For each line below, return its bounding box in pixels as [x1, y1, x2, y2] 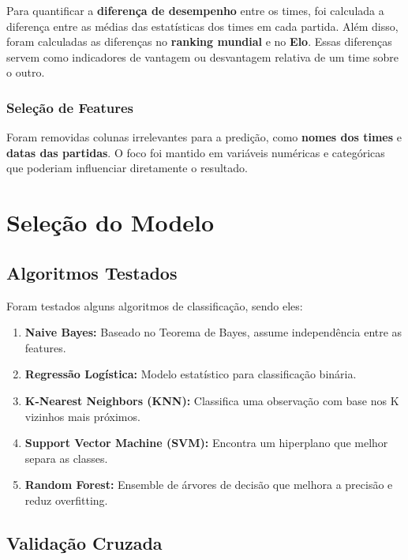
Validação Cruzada [6, 530, 163, 554]
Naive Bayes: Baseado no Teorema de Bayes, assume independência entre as [24, 324, 402, 340]
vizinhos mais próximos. [24, 408, 140, 424]
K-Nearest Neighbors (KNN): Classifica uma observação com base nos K [24, 392, 399, 408]
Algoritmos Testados [6, 260, 178, 284]
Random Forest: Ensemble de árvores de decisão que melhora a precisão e [24, 476, 393, 493]
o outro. [6, 64, 45, 81]
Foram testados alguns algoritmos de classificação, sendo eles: [6, 297, 303, 314]
